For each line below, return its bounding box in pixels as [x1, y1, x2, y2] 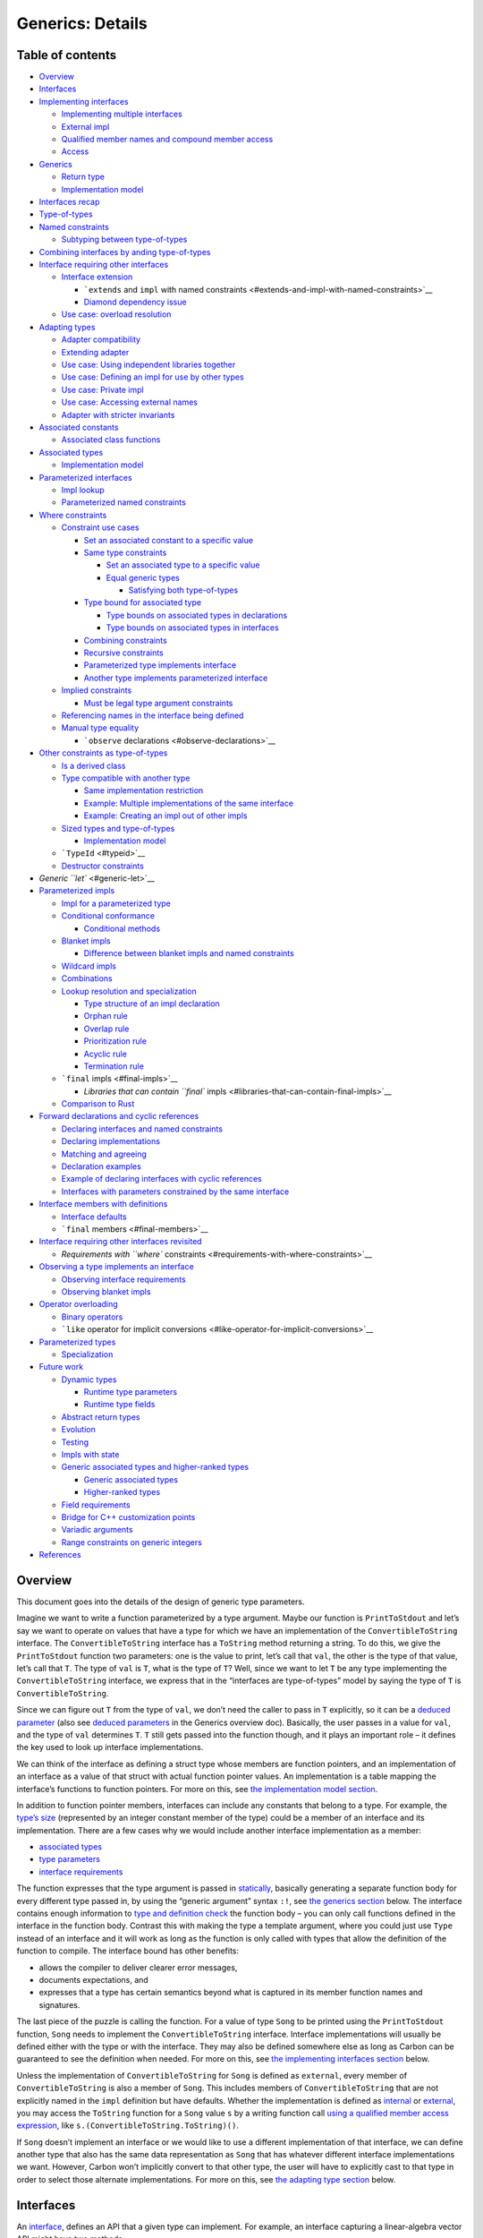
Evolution [61, 1424, 96, 1435]
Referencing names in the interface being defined [61, 710, 244, 721]
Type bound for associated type [83, 597, 201, 608]
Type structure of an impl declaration [83, 998, 221, 1009]
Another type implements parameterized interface [83, 672, 268, 683]
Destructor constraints [61, 860, 145, 871]
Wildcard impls [61, 961, 116, 971]
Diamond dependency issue [83, 296, 187, 308]
